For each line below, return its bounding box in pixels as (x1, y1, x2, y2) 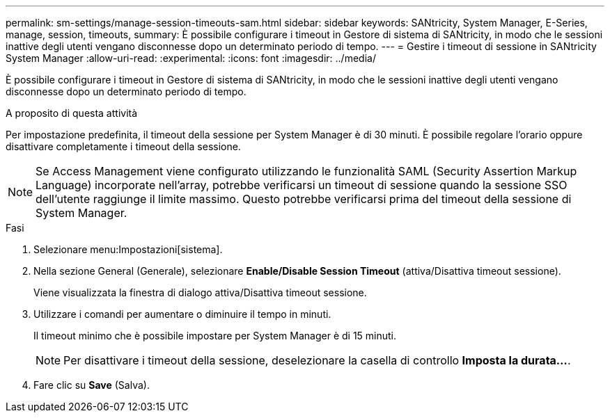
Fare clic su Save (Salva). (33, 379, 150, 391)
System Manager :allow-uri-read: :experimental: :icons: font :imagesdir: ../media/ (6, 52, 376, 64)
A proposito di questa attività (6, 107, 138, 119)
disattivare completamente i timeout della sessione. (6, 140, 241, 152)
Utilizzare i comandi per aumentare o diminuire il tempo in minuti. (33, 308, 331, 320)
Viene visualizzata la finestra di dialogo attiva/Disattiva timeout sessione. (33, 287, 367, 298)
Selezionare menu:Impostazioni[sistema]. (33, 243, 223, 255)
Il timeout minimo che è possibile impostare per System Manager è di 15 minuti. (33, 330, 397, 341)
